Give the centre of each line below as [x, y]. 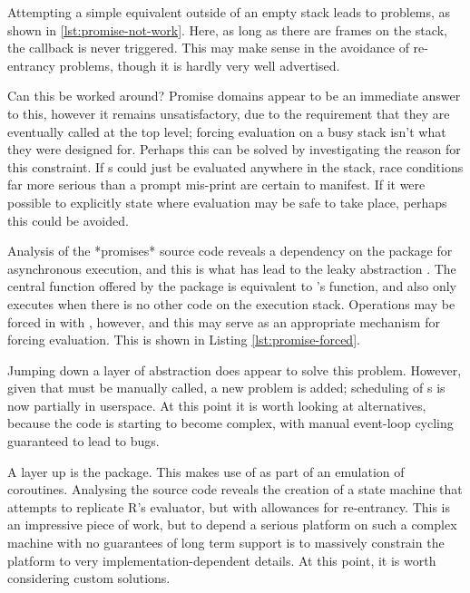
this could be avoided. [68, 220]
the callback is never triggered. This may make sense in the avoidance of [208, 48]
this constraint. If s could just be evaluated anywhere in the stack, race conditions [235, 166]
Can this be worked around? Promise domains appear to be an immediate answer [234, 96]
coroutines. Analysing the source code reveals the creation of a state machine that [235, 489]
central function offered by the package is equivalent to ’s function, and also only [232, 286]
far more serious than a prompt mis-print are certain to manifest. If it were [216, 185]
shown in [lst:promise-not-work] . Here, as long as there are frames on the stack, [227, 29]
